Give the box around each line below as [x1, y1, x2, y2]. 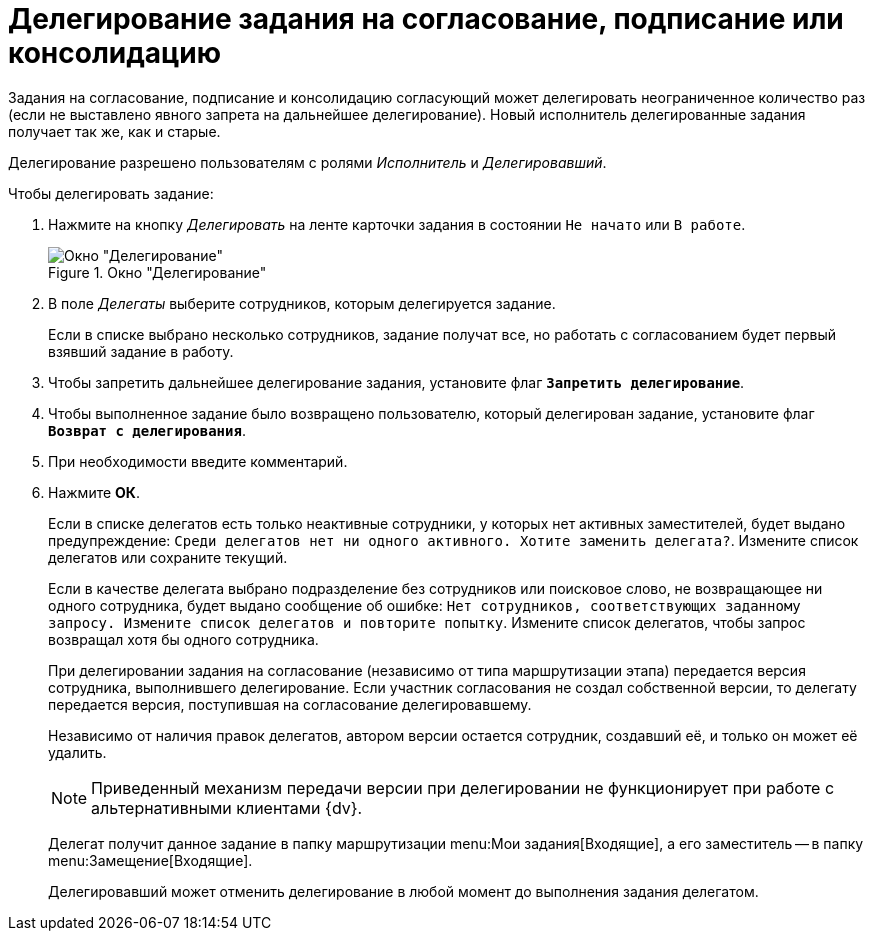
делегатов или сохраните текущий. [48, 548, 288, 566]
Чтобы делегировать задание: [8, 184, 214, 202]
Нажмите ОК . [48, 483, 140, 501]
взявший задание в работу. [48, 342, 234, 360]
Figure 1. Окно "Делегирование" [48, 263, 267, 281]
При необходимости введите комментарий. [48, 452, 348, 470]
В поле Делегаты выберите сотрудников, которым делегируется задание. [48, 294, 556, 312]
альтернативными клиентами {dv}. [91, 797, 363, 818]
